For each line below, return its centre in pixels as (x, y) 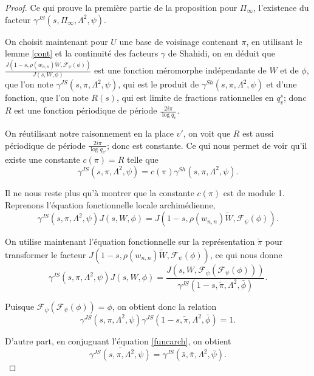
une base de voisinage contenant (179, 41)
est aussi (258, 133)
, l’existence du (281, 7)
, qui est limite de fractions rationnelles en (195, 97)
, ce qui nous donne (246, 254)
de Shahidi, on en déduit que (221, 53)
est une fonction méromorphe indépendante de (180, 70)
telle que (142, 159)
